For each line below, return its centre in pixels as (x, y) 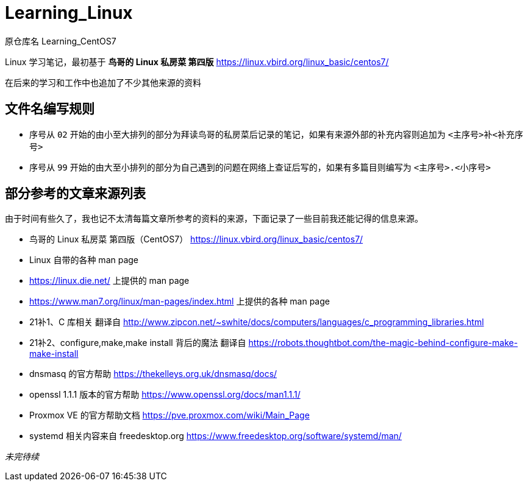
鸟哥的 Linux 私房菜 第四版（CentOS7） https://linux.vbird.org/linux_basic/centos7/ (196, 239)
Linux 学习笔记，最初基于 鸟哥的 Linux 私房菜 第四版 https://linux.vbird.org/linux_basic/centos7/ (197, 62)
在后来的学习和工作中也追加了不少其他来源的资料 (103, 82)
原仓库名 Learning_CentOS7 (61, 41)
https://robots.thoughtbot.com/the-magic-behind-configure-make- (383, 343)
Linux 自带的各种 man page (84, 260)
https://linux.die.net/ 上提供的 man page (109, 281)
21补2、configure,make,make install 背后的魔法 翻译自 (138, 343)
